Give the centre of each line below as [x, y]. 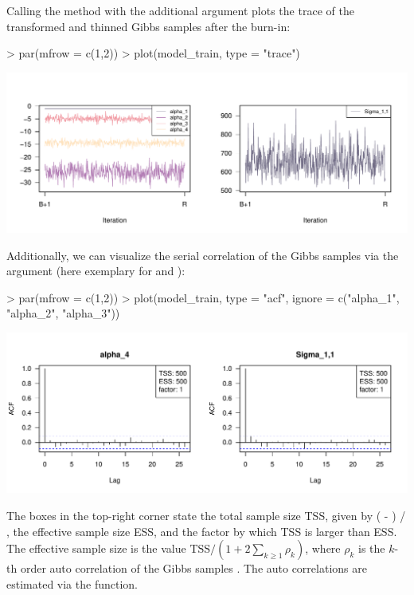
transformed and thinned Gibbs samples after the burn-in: [148, 26]
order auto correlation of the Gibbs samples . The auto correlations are [193, 568]
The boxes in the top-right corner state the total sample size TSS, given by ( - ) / [206, 515]
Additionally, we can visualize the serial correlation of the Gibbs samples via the [203, 255]
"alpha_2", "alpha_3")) [63, 313]
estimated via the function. [72, 583]
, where [323, 548]
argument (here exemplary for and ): [96, 271]
